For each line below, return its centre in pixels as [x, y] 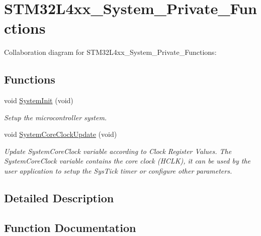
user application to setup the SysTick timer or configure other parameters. [118, 171]
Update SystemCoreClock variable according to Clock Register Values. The [118, 151]
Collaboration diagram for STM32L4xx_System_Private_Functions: [110, 52]
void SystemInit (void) [39, 100]
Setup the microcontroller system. [56, 117]
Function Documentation [70, 227]
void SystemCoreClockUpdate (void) [61, 134]
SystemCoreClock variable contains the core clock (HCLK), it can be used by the [127, 161]
